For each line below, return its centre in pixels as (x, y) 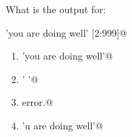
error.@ (38, 102)
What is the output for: (56, 9)
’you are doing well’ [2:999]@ (66, 32)
